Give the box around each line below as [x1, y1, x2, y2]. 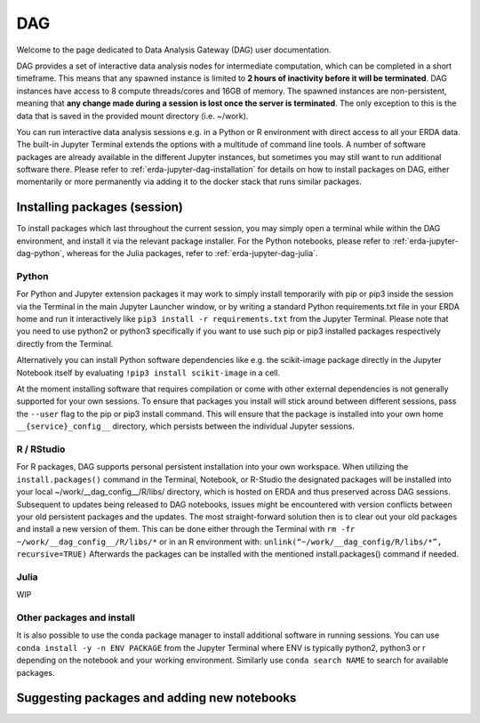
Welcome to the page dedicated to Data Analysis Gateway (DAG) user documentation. [16, 44, 332, 55]
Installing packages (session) [16, 200, 184, 215]
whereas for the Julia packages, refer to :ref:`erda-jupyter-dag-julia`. [66, 248, 318, 259]
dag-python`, [16, 248, 65, 259]
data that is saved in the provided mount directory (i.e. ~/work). [16, 110, 249, 121]
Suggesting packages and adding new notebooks [16, 690, 297, 706]
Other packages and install [16, 611, 135, 623]
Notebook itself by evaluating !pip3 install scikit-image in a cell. [16, 367, 280, 378]
